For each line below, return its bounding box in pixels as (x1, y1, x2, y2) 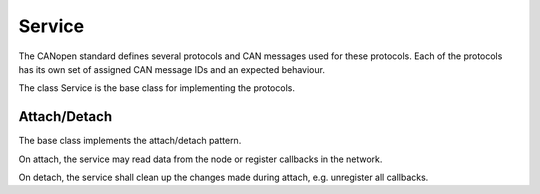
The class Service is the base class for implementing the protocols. (18, 82, 295, 94)
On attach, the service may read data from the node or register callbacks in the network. (18, 153, 383, 165)
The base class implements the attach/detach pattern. (18, 135, 242, 147)
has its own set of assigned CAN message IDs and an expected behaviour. (18, 63, 325, 75)
